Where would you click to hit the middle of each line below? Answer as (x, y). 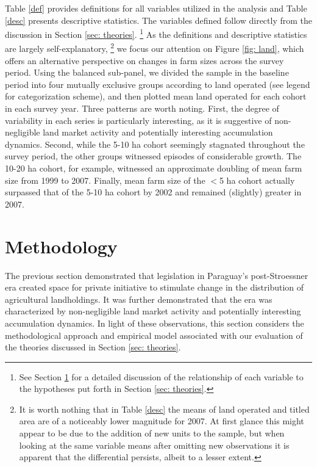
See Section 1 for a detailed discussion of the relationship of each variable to (161, 376)
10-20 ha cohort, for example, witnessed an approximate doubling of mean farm (154, 168)
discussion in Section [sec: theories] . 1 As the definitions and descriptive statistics (156, 33)
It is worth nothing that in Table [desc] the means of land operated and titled (164, 409)
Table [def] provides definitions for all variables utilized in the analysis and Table (156, 8)
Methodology (61, 246)
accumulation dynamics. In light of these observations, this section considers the (155, 323)
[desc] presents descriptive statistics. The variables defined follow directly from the (159, 20)
